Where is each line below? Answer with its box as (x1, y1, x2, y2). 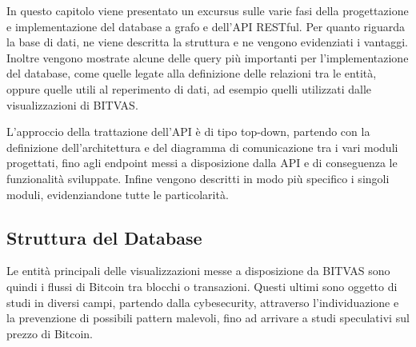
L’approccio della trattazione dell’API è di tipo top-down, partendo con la (6, 123, 370, 140)
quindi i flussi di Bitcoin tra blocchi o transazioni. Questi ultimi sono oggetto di (6, 277, 398, 294)
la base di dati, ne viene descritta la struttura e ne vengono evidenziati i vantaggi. (6, 34, 409, 50)
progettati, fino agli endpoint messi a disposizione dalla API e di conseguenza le (6, 154, 398, 171)
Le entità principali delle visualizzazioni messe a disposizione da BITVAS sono (6, 262, 390, 279)
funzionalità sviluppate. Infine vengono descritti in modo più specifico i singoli (6, 170, 390, 186)
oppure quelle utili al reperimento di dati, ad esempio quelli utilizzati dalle (6, 80, 372, 97)
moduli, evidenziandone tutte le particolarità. (6, 185, 229, 202)
